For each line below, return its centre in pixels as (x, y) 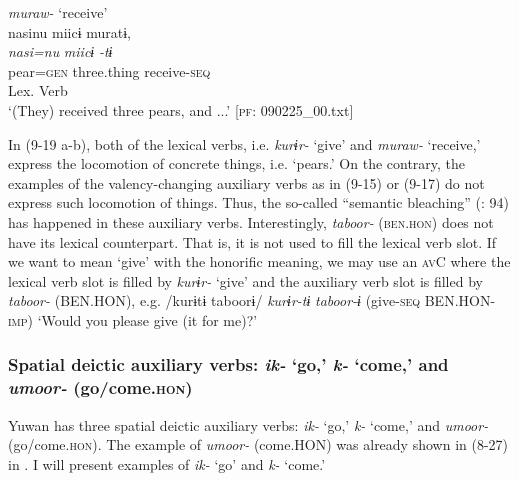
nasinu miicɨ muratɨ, (70, 31)
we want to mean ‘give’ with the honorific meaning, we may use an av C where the (259, 261)
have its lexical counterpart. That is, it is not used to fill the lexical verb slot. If (252, 241)
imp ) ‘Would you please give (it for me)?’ (133, 319)
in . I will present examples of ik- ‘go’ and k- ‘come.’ (167, 463)
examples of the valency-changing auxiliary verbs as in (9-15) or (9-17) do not (246, 182)
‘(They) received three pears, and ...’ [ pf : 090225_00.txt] (181, 109)
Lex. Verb (38, 90)
